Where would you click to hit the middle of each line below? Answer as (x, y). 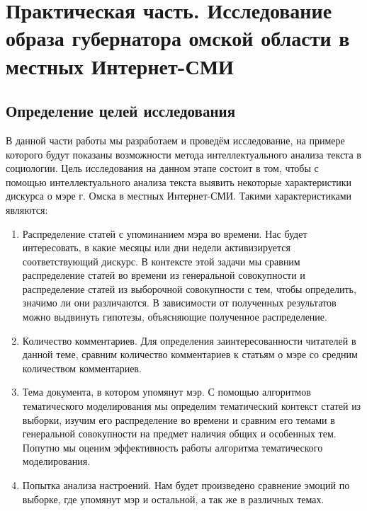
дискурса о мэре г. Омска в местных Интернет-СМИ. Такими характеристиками (179, 196)
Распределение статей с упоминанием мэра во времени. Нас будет (165, 233)
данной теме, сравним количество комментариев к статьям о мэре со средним (190, 354)
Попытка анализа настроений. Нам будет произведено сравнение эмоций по (186, 485)
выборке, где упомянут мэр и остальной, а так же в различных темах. (173, 499)
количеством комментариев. (82, 368)
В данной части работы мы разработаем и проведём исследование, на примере (175, 140)
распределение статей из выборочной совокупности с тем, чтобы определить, (189, 288)
